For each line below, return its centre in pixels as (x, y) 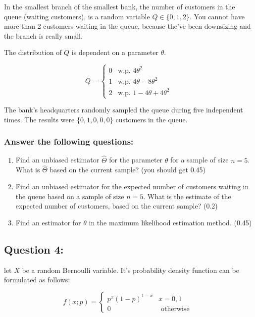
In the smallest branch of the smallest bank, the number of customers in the (120, 6)
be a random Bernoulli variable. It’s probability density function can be (130, 270)
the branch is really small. (43, 35)
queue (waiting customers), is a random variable (77, 16)
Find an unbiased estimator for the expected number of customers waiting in (132, 186)
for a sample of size (199, 160)
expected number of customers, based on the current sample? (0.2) (117, 206)
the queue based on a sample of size (70, 196)
